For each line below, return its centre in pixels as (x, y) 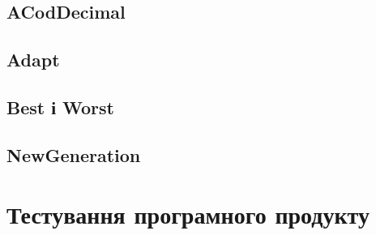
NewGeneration (74, 154)
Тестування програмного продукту (188, 214)
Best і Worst (60, 107)
